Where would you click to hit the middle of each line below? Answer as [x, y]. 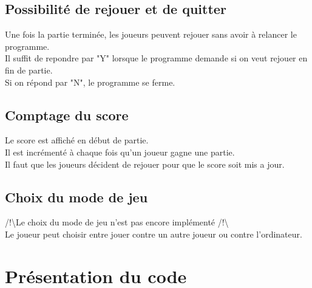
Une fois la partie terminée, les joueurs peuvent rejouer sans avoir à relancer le [151, 34]
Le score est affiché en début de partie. [77, 140]
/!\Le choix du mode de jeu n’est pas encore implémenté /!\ [117, 222]
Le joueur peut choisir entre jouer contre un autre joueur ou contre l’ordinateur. [154, 234]
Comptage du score [67, 115]
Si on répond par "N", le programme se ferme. [90, 82]
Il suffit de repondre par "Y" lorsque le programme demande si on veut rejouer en [156, 58]
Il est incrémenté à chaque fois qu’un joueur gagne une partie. [120, 152]
